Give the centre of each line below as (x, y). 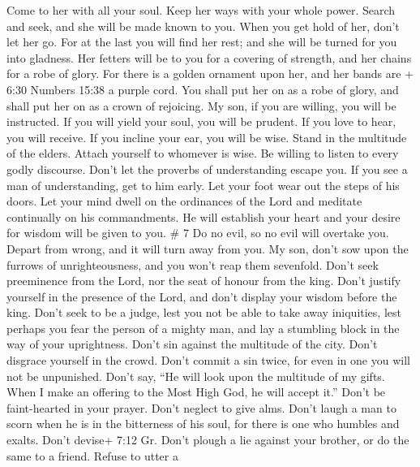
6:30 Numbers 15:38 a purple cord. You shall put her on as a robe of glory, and (203, 89)
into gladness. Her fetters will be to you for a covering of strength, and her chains (209, 57)
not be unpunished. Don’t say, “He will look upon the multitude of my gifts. (196, 376)
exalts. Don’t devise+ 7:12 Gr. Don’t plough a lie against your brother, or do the (208, 440)
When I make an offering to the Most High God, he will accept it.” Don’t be (196, 392)
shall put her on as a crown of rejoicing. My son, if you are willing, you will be (201, 105)
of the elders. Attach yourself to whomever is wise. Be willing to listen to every (203, 153)
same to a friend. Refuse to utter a (92, 455)
